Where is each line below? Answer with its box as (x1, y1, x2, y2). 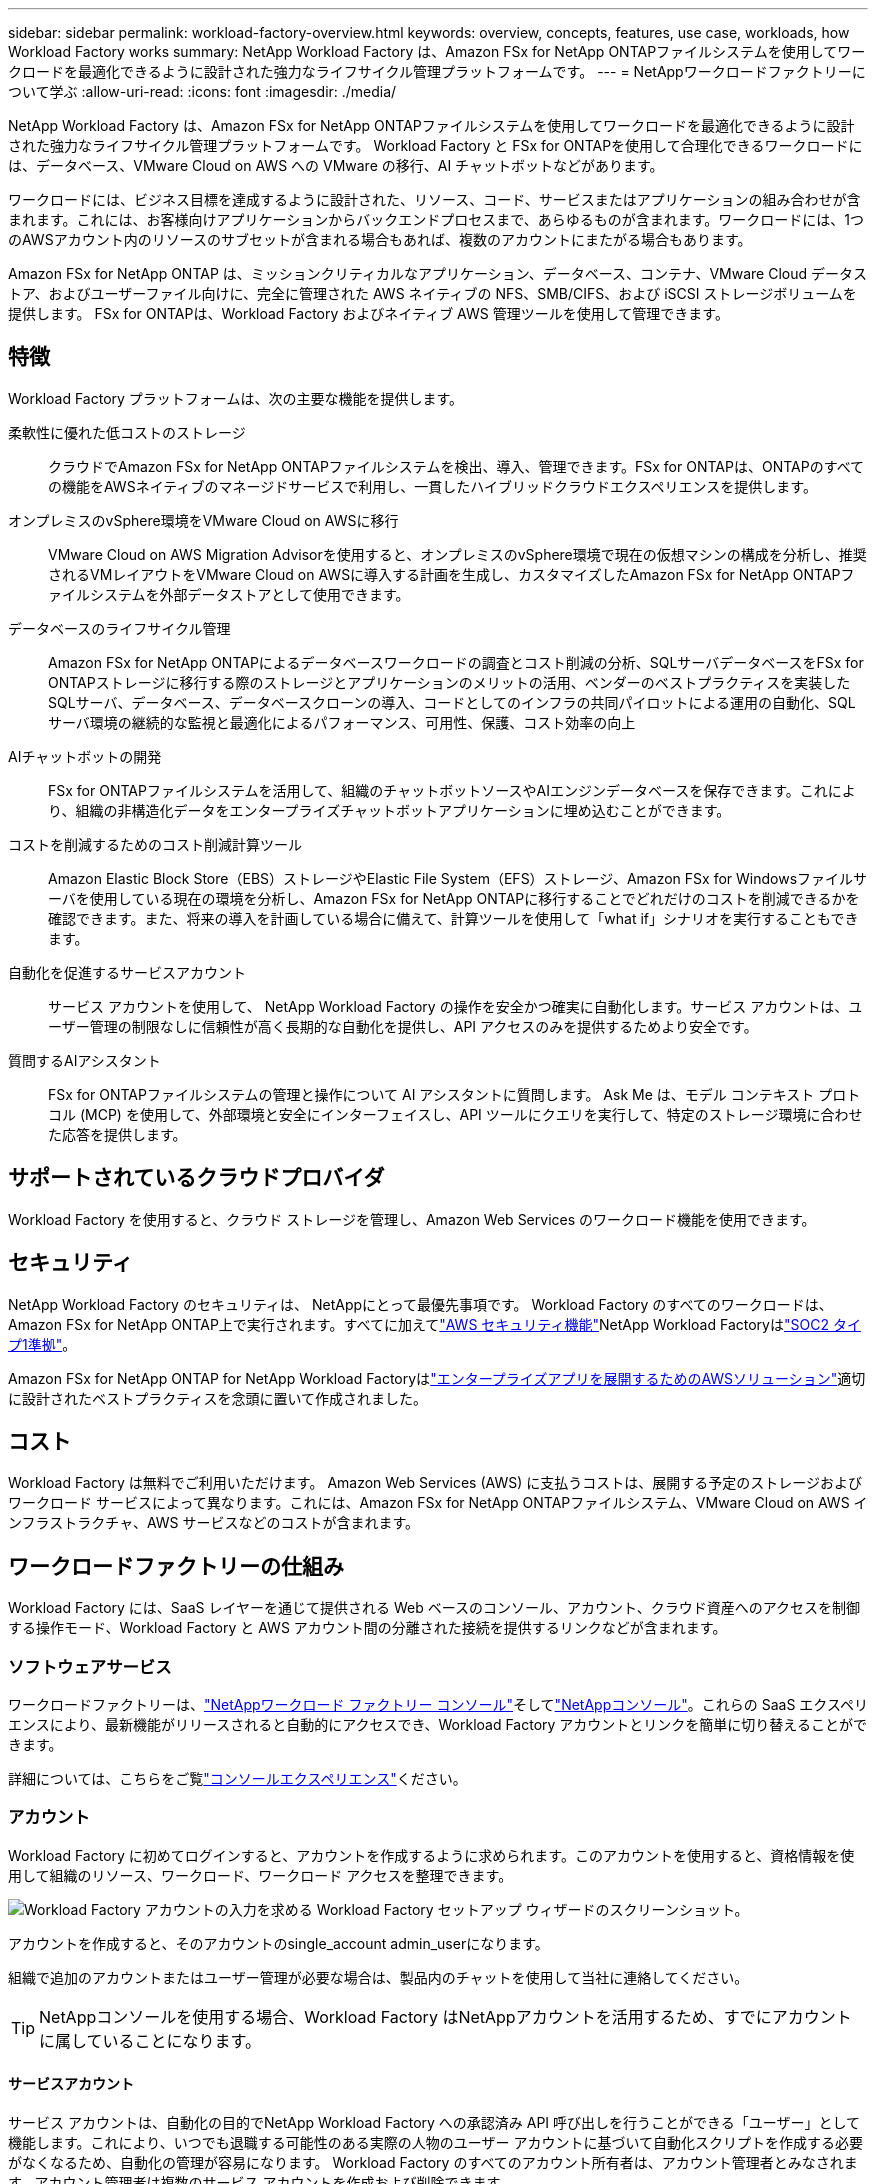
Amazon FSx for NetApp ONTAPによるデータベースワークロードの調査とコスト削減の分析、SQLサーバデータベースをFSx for (48, 653, 864, 671)
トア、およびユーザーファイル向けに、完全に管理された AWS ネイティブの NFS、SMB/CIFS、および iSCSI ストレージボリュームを (8, 285, 857, 302)
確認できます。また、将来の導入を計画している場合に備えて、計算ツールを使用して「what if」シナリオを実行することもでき (48, 909, 859, 927)
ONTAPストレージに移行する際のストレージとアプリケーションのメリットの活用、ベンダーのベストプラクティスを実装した (48, 673, 851, 691)
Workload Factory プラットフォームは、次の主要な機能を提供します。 (8, 389, 464, 407)
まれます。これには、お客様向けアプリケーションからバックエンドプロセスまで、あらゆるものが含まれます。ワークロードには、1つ (8, 211, 865, 228)
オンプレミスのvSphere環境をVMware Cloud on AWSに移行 (8, 511, 399, 529)
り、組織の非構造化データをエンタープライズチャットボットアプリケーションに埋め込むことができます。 (48, 801, 731, 819)
